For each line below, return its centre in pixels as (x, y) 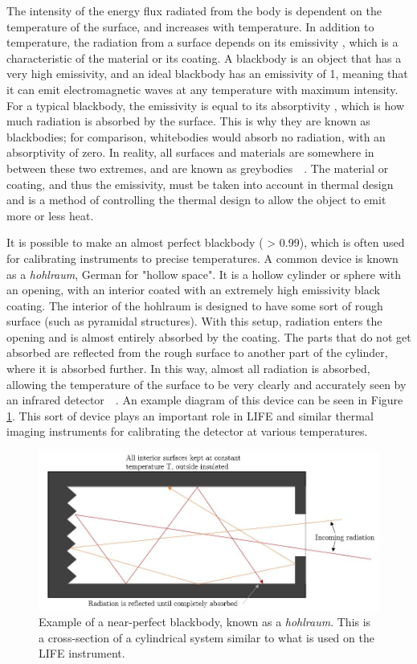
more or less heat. (50, 215)
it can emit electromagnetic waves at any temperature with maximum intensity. (202, 89)
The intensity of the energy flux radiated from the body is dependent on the (194, 10)
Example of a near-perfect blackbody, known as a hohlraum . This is (205, 622)
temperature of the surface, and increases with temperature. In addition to (190, 26)
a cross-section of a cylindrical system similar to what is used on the (206, 637)
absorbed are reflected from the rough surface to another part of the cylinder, (197, 352)
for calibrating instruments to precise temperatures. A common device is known (202, 258)
